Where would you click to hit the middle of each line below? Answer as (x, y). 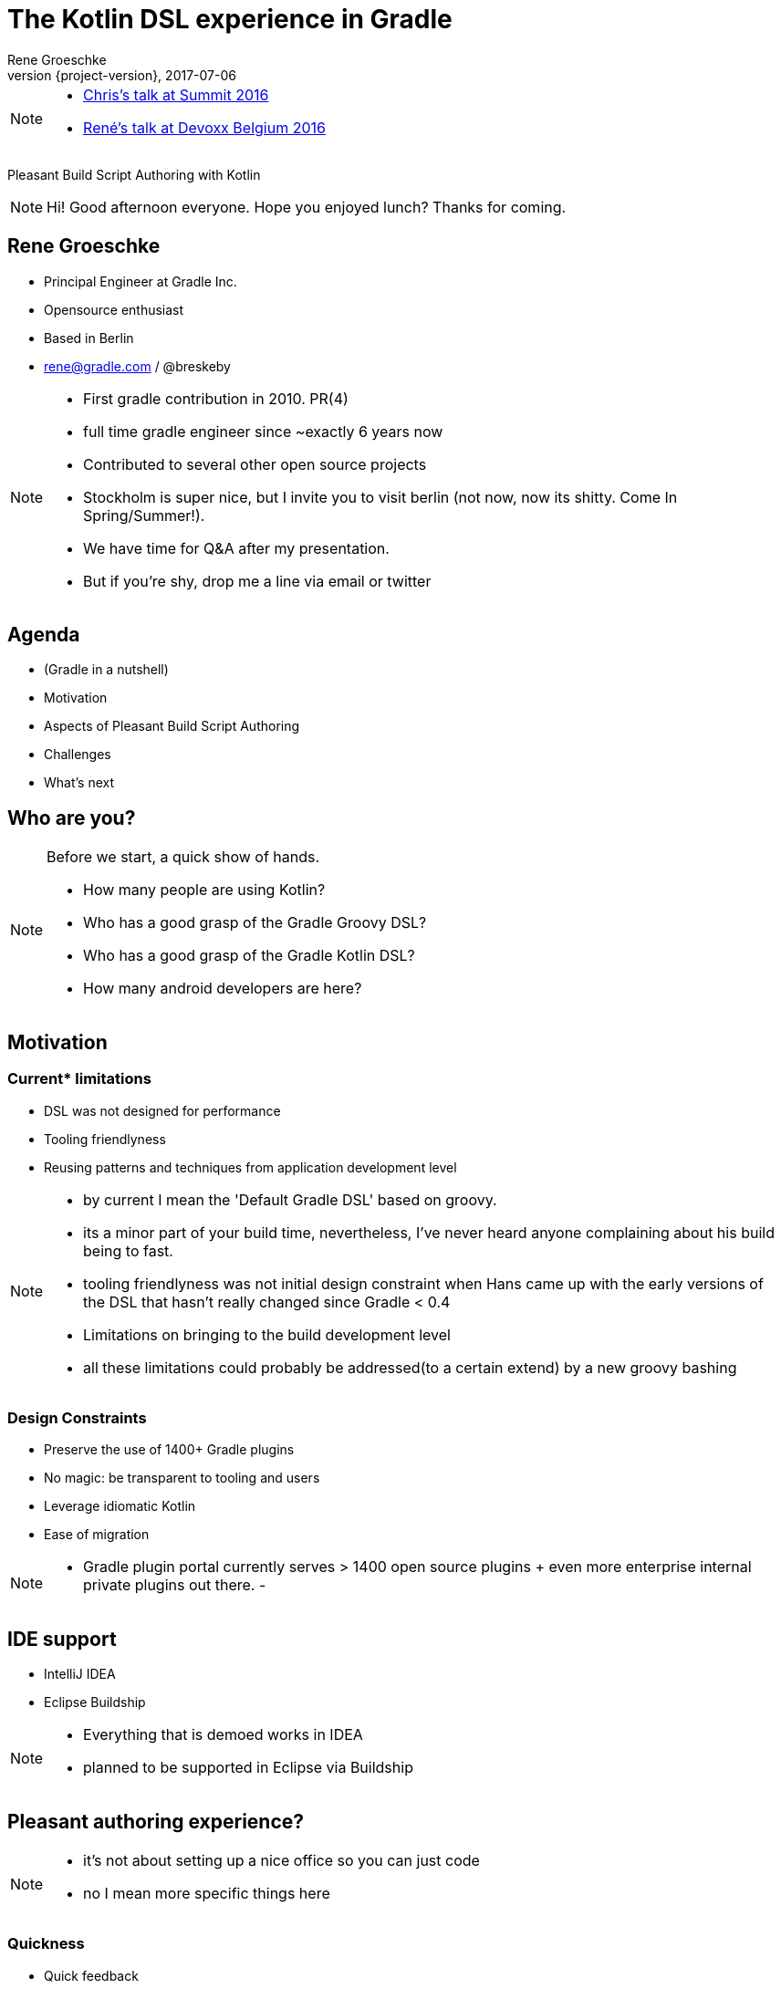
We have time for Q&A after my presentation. (236, 548)
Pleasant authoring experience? (156, 1821)
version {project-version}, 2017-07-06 (122, 75)
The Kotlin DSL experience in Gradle (230, 19)
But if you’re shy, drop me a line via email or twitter (257, 581)
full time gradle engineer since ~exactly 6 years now (263, 431)
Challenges (78, 755)
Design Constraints (77, 1417)
